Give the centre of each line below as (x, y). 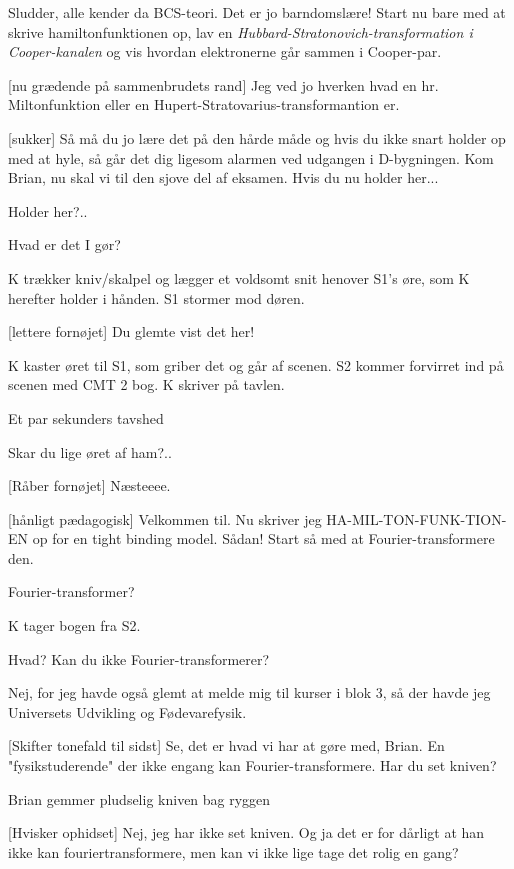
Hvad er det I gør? (64, 244)
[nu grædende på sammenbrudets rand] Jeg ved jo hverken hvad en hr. (223, 84)
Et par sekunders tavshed (86, 417)
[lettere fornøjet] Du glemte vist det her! (131, 331)
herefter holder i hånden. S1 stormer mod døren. (156, 297)
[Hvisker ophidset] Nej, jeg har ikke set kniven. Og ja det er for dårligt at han (246, 832)
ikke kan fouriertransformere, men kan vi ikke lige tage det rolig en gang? (233, 851)
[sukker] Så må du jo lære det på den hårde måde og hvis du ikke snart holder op (257, 137)
